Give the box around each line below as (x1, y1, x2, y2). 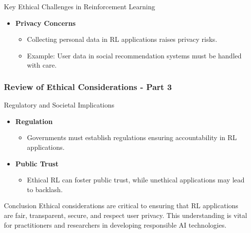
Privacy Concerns (15, 18, 76, 28)
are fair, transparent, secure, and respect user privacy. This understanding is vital (4, 210, 247, 220)
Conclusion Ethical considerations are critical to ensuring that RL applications (4, 200, 238, 211)
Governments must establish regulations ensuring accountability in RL (27, 132, 237, 143)
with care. (27, 60, 57, 70)
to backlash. (27, 184, 63, 194)
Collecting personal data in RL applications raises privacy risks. (27, 34, 217, 44)
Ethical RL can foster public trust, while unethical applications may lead (27, 175, 245, 185)
